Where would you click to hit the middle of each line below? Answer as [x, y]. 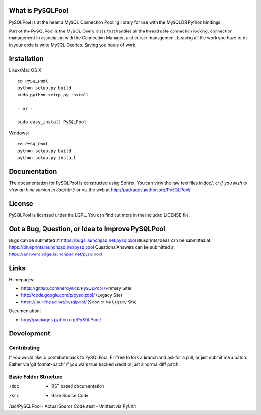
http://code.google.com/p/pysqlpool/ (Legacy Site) [72, 295]
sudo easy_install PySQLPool [52, 122]
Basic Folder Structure [36, 377]
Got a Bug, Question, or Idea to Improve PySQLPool [87, 229]
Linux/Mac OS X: [26, 70]
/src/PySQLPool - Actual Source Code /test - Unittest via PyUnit [72, 406]
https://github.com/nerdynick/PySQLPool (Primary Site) [76, 288]
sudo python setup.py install [53, 95]
